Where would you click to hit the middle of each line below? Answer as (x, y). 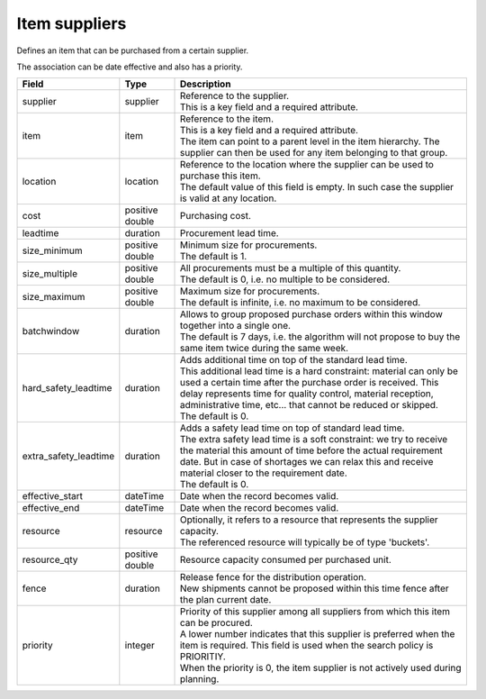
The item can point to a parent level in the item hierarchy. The (310, 141)
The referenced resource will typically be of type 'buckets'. (305, 542)
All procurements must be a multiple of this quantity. (290, 268)
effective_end (51, 508)
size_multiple (50, 274)
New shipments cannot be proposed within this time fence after (314, 588)
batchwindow (51, 331)
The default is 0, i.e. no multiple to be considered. (285, 279)
